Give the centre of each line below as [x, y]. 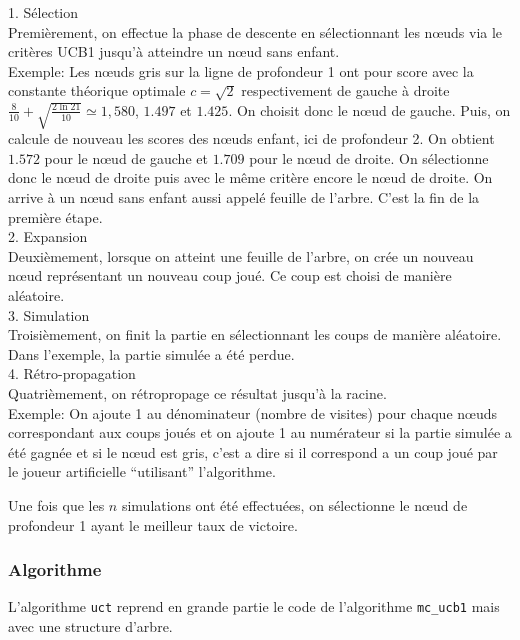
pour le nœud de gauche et [126, 157]
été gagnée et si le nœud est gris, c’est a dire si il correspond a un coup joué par [253, 451]
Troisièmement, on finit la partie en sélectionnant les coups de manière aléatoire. [255, 334]
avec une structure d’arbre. [90, 625]
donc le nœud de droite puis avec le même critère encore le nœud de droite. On [250, 177]
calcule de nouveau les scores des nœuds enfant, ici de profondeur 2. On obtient [251, 138]
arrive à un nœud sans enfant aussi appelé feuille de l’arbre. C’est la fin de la [244, 197]
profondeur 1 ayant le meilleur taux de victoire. [153, 524]
